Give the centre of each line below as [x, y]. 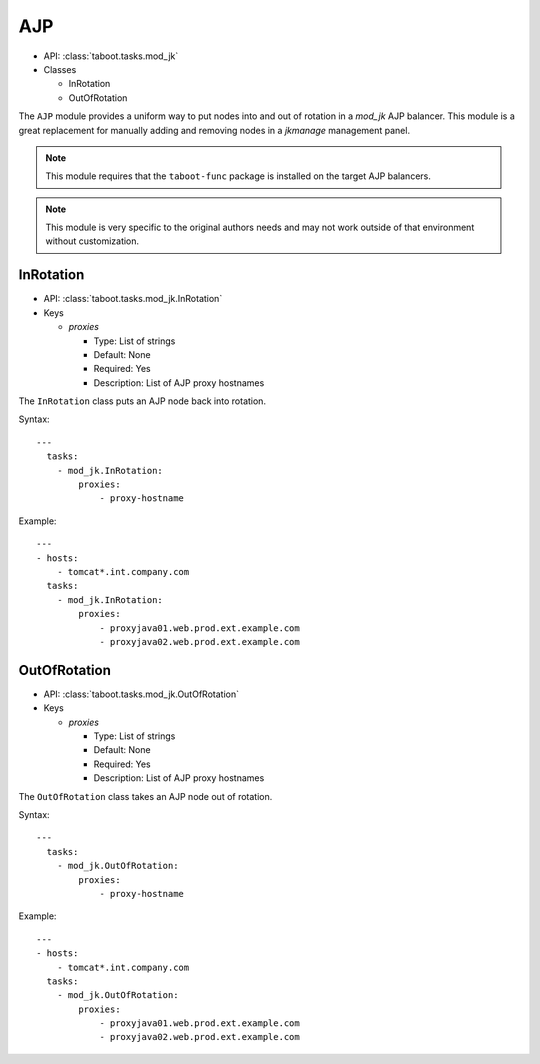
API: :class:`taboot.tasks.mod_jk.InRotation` [133, 299]
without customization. [92, 241]
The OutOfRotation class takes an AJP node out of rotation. [145, 796]
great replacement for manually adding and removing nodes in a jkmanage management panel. [214, 130]
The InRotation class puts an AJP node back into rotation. [142, 401]
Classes [60, 69]
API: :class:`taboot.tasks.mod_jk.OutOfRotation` [141, 694]
